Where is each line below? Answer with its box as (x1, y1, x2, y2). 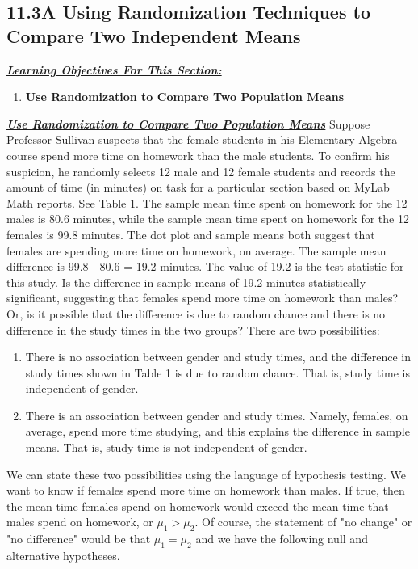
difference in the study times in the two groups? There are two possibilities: (6, 321, 380, 338)
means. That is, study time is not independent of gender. (25, 439, 307, 456)
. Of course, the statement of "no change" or (194, 513, 412, 530)
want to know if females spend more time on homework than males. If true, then (6, 482, 405, 499)
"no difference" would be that (6, 530, 151, 547)
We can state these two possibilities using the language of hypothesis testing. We (6, 466, 406, 483)
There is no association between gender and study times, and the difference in (25, 348, 412, 365)
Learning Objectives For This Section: (6, 61, 222, 78)
